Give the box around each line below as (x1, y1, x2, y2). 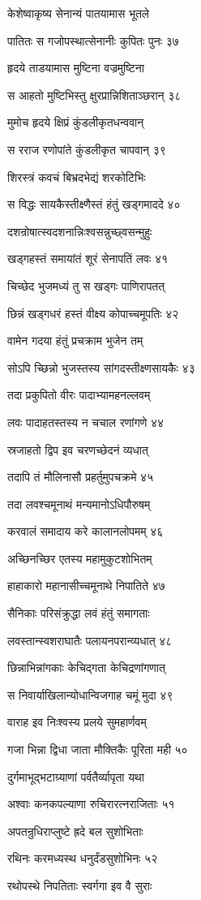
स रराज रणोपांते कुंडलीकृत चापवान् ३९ (7, 140, 166, 157)
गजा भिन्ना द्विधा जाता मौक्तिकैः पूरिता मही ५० (7, 741, 188, 758)
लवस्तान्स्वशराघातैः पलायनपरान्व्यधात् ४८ (7, 631, 173, 648)
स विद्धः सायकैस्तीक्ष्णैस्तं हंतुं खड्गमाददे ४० (7, 196, 181, 213)
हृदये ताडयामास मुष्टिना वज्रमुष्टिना (7, 59, 144, 76)
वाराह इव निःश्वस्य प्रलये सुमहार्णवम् (7, 713, 147, 730)
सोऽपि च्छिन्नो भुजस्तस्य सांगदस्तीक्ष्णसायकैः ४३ (7, 359, 195, 376)
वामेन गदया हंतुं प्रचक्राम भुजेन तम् (7, 332, 143, 349)
